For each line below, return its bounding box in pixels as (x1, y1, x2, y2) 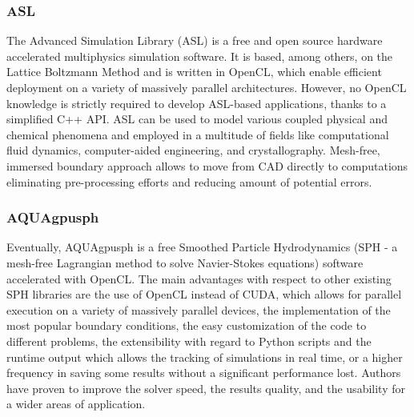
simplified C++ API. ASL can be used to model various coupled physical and (6, 110, 388, 127)
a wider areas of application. (6, 395, 146, 412)
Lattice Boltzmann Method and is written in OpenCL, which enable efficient (6, 63, 382, 80)
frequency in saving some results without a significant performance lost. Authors (6, 364, 401, 381)
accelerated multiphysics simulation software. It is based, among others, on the (6, 47, 393, 64)
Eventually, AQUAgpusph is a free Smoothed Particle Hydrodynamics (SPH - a (6, 239, 398, 255)
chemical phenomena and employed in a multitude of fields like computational (6, 126, 389, 142)
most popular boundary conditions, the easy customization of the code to (6, 317, 367, 334)
